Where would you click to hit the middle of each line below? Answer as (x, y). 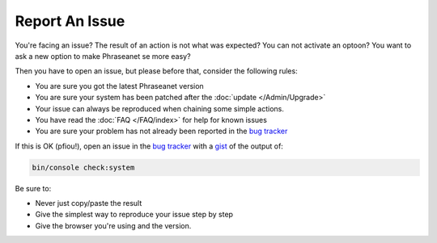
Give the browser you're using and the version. (113, 225)
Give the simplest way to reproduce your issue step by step (134, 215)
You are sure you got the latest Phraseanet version (119, 86)
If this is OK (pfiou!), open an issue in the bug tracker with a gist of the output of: (149, 146)
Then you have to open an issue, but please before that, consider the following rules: (157, 71)
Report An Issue (70, 21)
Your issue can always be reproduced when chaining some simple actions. (160, 108)
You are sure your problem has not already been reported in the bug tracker (161, 131)
